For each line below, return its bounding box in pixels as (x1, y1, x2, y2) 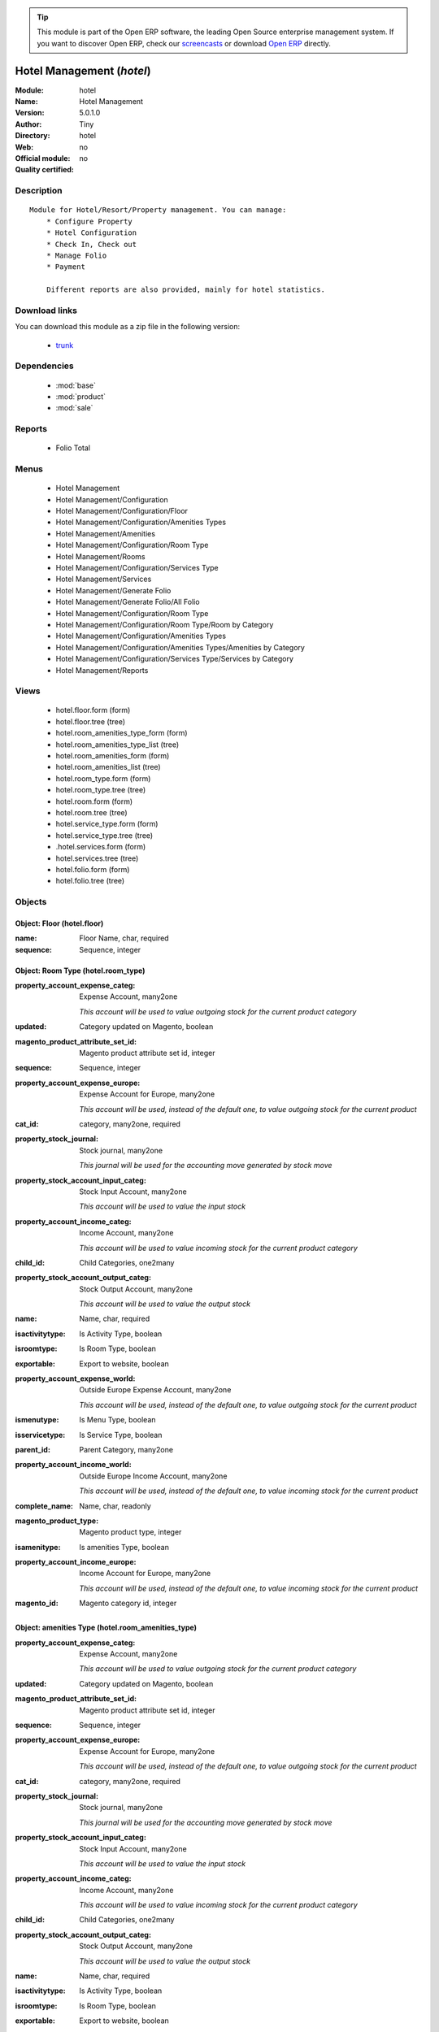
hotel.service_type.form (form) (55, 819, 159, 829)
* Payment (46, 263, 85, 271)
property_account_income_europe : (15, 1557, 137, 1567)
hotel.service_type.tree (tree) (55, 830, 154, 840)
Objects (15, 897, 47, 908)
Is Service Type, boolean (79, 1430, 163, 1439)
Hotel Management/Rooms (55, 551, 146, 561)
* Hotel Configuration (46, 228, 137, 237)
